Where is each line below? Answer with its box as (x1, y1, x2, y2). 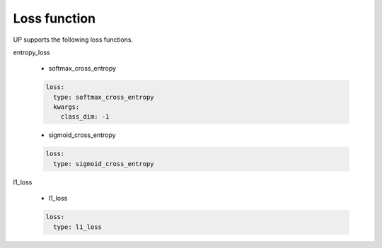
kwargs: (53, 103, 80, 111)
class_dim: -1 (60, 113, 110, 121)
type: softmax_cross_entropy (53, 93, 155, 101)
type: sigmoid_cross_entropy (53, 160, 155, 167)
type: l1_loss (53, 223, 103, 231)
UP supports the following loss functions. (13, 35, 134, 44)
